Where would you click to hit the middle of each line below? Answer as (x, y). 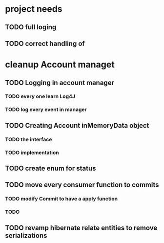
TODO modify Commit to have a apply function (61, 199)
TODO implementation (32, 153)
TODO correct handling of (45, 43)
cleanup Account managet (60, 65)
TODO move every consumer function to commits (82, 185)
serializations (26, 235)
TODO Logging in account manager (60, 82)
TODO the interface (29, 139)
